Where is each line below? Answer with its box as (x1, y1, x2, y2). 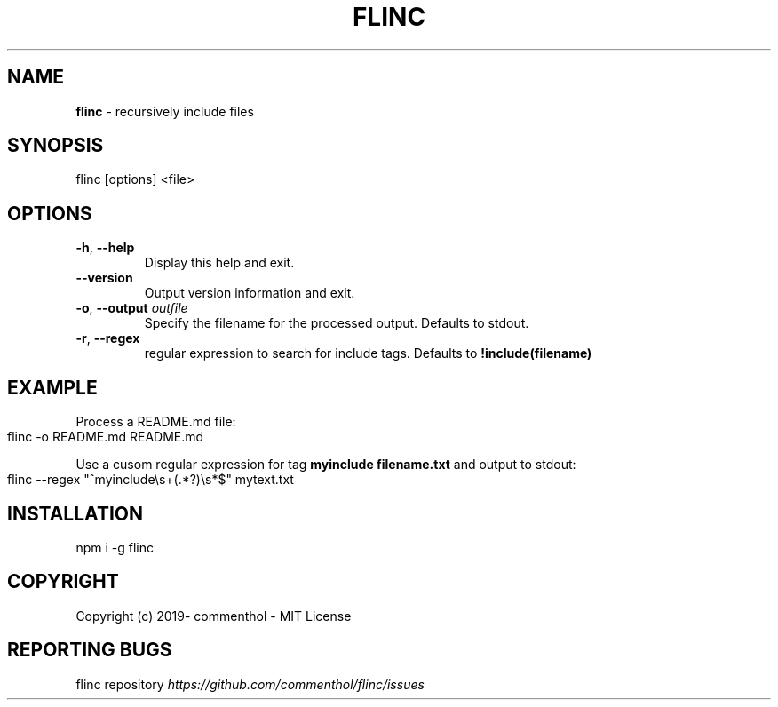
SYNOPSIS (7, 134, 104, 157)
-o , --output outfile (75, 300, 188, 316)
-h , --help (75, 240, 135, 256)
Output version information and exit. (144, 285, 355, 301)
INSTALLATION (7, 502, 143, 525)
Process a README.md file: (75, 414, 236, 430)
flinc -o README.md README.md (7, 429, 204, 445)
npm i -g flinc (75, 539, 154, 555)
